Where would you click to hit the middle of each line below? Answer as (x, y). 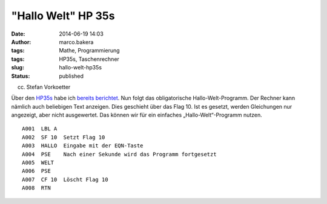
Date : (18, 34)
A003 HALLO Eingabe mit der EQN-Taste (83, 146)
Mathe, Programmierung (90, 51)
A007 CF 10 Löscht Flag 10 (65, 179)
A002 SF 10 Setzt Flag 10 (64, 137)
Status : (21, 76)
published (71, 76)
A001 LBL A (40, 129)
